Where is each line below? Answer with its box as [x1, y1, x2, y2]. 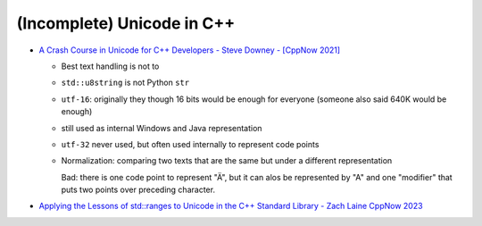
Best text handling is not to [61, 61, 160, 71]
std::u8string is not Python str [61, 77, 190, 88]
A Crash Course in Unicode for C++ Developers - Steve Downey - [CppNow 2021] [38, 45, 341, 55]
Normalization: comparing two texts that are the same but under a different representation [61, 155, 393, 166]
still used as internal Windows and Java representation [61, 122, 262, 133]
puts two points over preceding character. [61, 184, 216, 196]
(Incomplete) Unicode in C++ [16, 13, 236, 33]
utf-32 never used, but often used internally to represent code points [61, 138, 320, 149]
